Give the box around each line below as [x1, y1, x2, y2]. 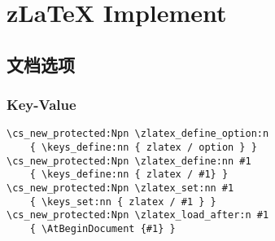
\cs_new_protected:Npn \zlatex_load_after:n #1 [7, 209, 269, 221]
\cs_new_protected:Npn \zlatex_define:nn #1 [7, 155, 251, 167]
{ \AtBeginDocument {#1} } [29, 222, 176, 234]
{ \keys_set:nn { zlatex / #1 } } [29, 195, 216, 208]
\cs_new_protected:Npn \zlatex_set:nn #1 [7, 182, 234, 194]
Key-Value [7, 94, 76, 115]
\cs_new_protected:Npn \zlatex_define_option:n [7, 128, 269, 140]
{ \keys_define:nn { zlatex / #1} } [29, 169, 229, 181]
